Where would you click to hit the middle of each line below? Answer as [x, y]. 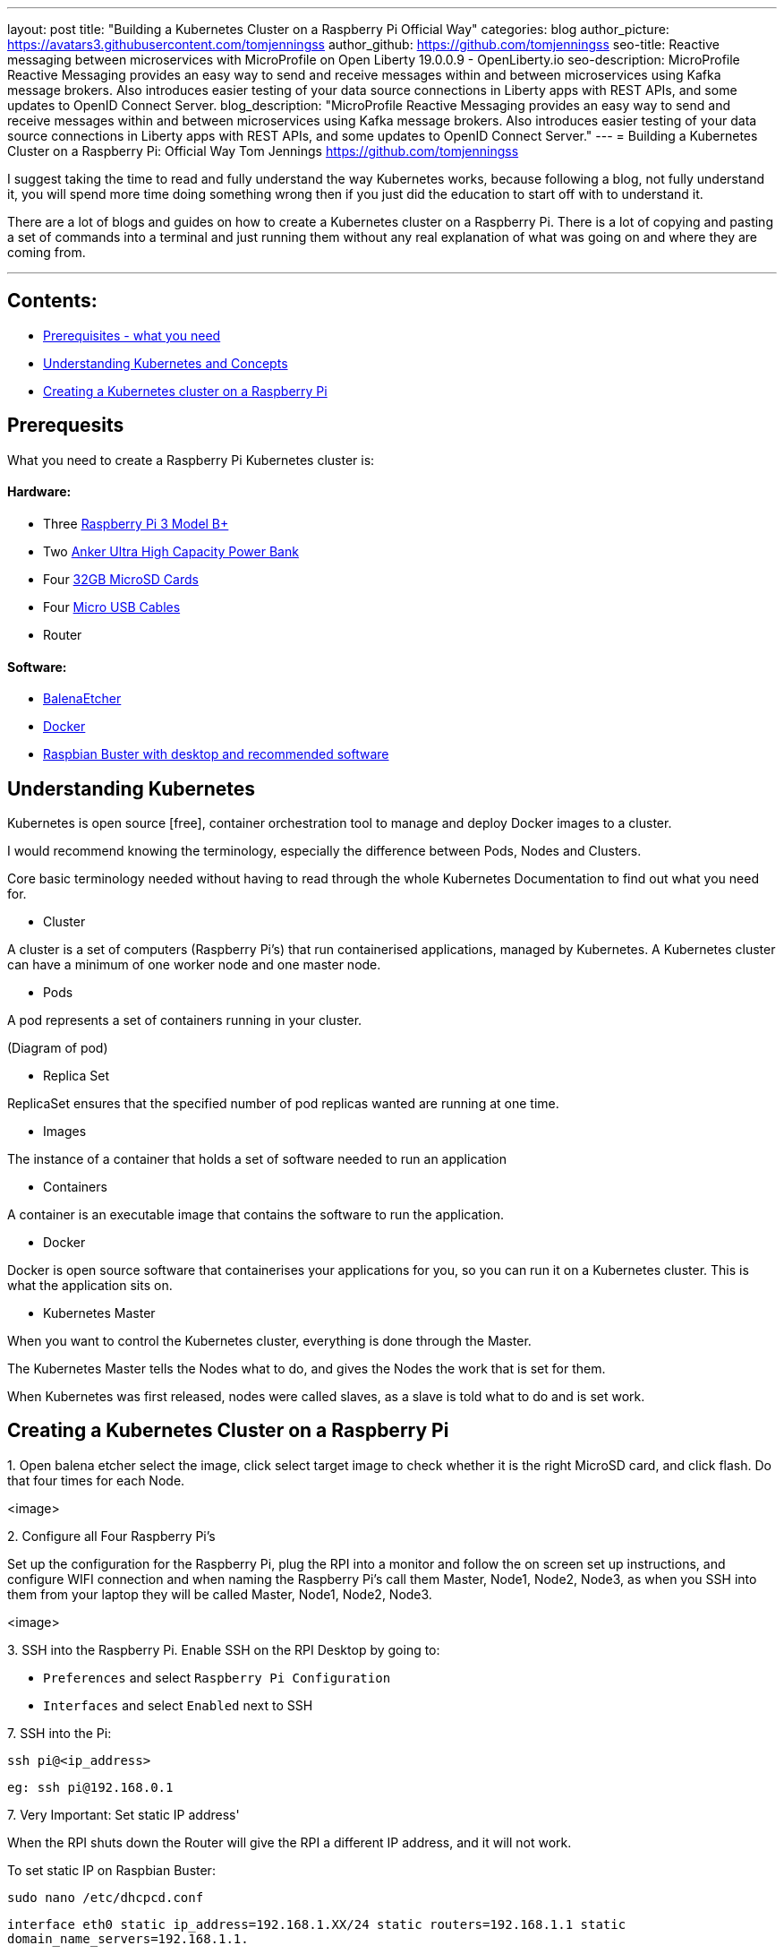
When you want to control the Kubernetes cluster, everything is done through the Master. [269, 1340]
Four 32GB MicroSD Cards [121, 579]
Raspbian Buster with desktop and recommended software [216, 754]
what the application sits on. [90, 1285]
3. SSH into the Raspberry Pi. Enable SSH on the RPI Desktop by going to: [224, 1649]
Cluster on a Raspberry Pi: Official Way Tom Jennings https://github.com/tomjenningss [263, 151]
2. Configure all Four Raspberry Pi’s [111, 1536]
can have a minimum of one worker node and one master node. [194, 964]
